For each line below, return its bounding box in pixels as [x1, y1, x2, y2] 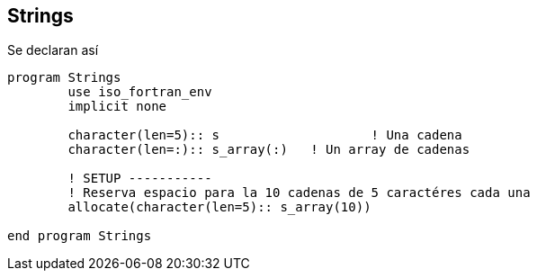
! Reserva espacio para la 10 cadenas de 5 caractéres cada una [67, 185, 531, 201]
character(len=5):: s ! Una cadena [67, 128, 462, 143]
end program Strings [7, 229, 152, 244]
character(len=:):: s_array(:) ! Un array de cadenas [67, 142, 470, 157]
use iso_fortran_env [67, 85, 212, 100]
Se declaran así [7, 42, 99, 58]
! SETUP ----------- [67, 171, 212, 186]
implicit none [67, 99, 167, 114]
